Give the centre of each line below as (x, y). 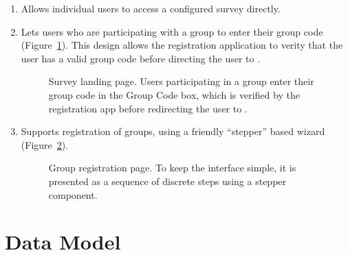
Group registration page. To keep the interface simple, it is (172, 168)
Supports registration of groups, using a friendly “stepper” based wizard (173, 131)
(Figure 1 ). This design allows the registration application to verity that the (182, 45)
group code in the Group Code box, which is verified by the (174, 94)
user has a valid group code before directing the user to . (141, 58)
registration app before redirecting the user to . (148, 108)
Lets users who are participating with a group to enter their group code (172, 31)
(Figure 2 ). (45, 144)
